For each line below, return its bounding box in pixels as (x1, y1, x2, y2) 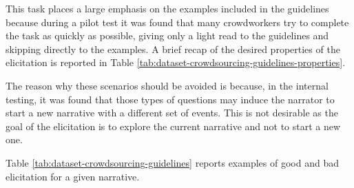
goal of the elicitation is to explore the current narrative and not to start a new (6, 118, 341, 133)
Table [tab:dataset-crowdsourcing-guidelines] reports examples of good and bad (6, 155, 339, 169)
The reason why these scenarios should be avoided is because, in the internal (6, 78, 329, 92)
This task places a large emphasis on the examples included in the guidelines (6, 1, 329, 15)
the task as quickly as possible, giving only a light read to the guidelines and (6, 28, 329, 43)
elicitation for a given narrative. (6, 169, 140, 183)
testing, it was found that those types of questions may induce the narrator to (6, 92, 335, 106)
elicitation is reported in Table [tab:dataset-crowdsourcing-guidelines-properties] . (6, 55, 346, 70)
